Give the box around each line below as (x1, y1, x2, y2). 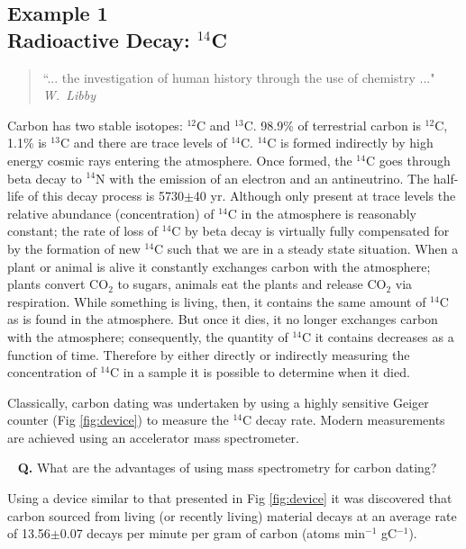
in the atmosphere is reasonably (241, 203, 416, 222)
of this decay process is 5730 (27, 186, 184, 205)
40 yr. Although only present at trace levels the (193, 186, 456, 205)
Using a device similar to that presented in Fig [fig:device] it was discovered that (7, 489, 452, 508)
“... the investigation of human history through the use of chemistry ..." (42, 67, 435, 86)
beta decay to (7, 168, 82, 187)
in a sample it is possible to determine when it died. (123, 363, 410, 382)
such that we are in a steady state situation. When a (167, 238, 459, 257)
